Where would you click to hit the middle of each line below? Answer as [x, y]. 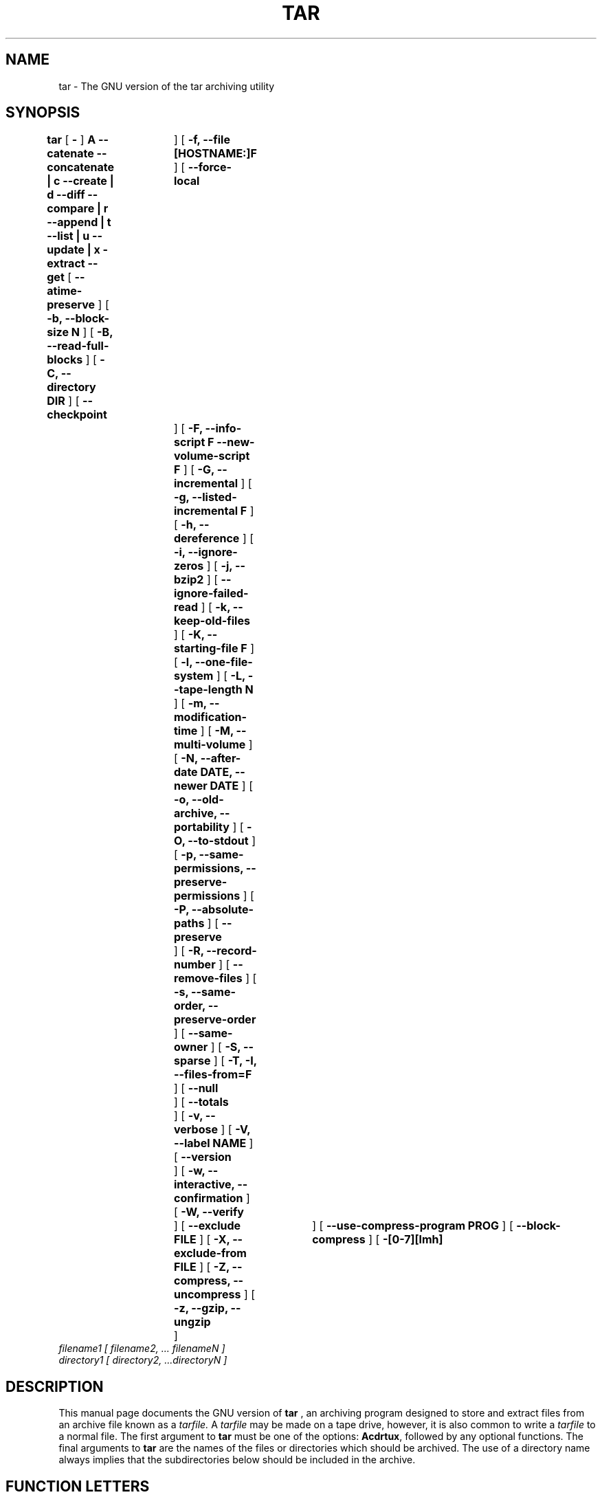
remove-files [208, 978]
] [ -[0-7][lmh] [406, 1240]
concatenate [80, 167]
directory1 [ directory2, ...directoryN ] [143, 1360]
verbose [196, 1130]
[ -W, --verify [209, 1212]
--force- [210, 167]
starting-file [206, 648]
